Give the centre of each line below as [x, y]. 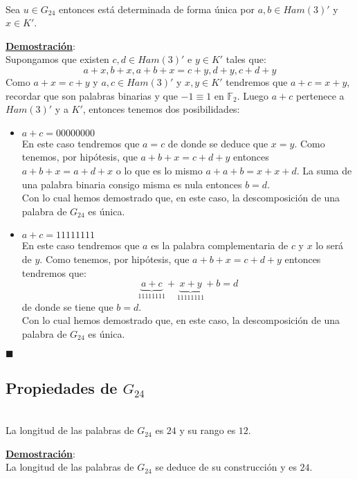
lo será [330, 245]
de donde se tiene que [67, 306]
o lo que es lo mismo [159, 170]
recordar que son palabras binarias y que [92, 95]
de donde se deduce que [218, 143]
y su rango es [208, 430]
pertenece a [320, 95]
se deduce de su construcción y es [226, 467]
